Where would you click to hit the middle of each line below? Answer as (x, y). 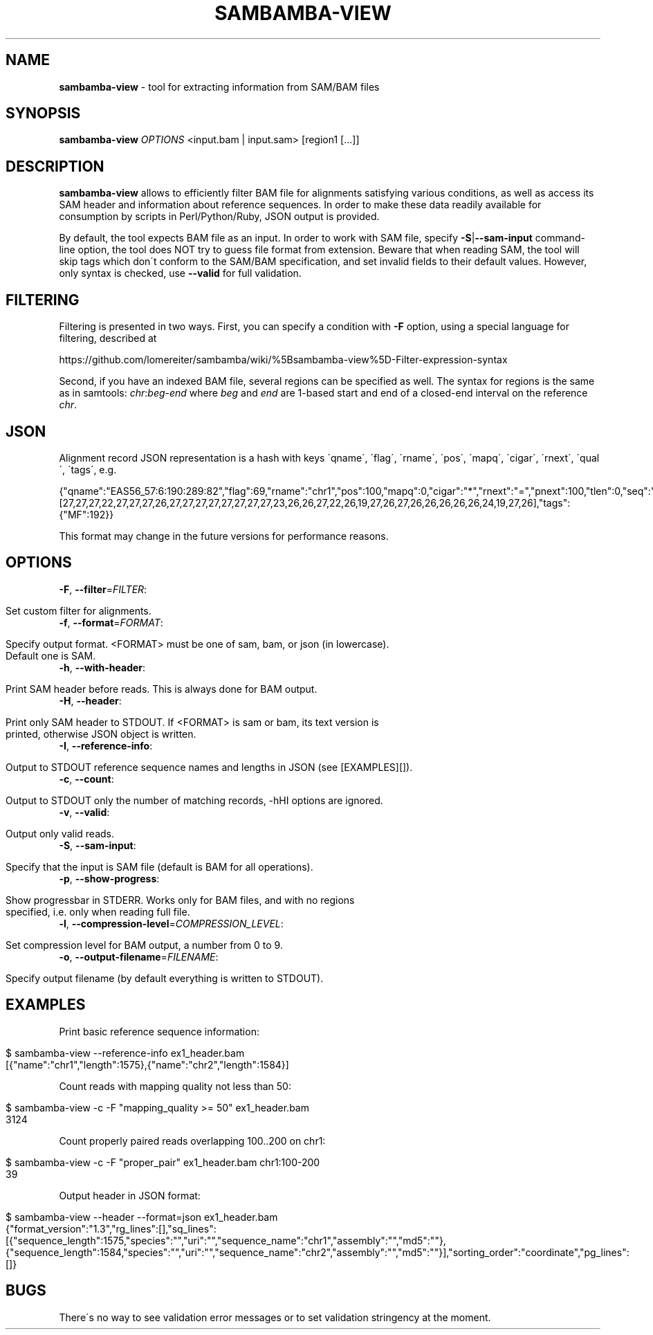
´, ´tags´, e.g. (88, 469)
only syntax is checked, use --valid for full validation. (180, 273)
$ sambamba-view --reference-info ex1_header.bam (125, 1053)
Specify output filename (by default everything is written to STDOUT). (165, 978)
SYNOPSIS (43, 113)
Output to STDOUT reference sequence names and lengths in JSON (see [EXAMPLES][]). (209, 767)
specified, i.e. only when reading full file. (98, 911)
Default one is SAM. (51, 655)
